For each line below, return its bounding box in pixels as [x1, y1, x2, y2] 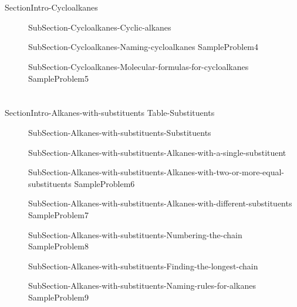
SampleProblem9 [28, 291, 89, 303]
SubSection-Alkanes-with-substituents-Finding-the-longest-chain [28, 259, 258, 272]
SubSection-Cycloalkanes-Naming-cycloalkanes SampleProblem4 [28, 41, 259, 53]
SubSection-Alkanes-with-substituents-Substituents [28, 126, 211, 138]
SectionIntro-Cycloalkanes [5, 1, 98, 14]
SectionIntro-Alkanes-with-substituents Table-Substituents [5, 106, 215, 119]
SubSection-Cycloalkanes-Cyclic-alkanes [28, 21, 171, 33]
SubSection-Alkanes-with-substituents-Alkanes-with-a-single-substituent [28, 146, 286, 158]
